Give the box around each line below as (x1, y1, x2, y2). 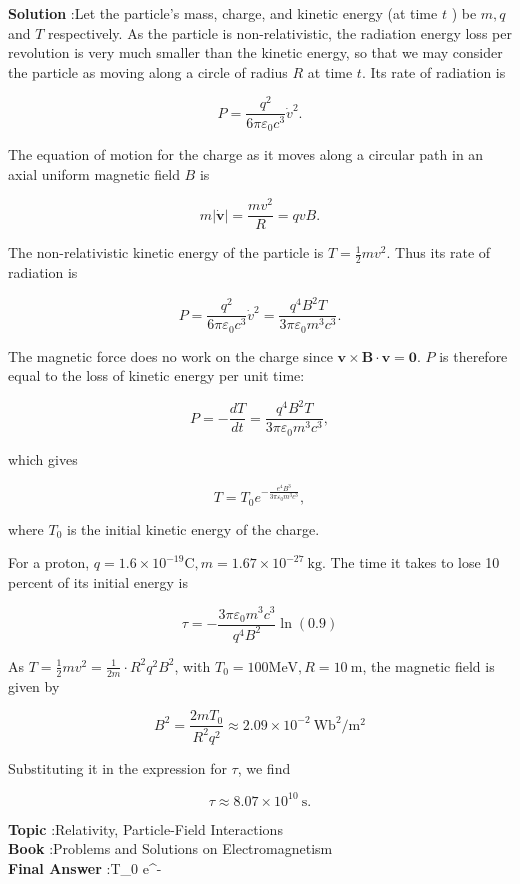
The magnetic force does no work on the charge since (8, 345, 333, 366)
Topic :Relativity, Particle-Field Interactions (8, 818, 283, 839)
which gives (8, 448, 78, 469)
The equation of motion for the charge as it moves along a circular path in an (8, 143, 484, 164)
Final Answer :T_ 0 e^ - (8, 858, 162, 879)
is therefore (439, 345, 508, 366)
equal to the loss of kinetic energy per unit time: (8, 365, 305, 386)
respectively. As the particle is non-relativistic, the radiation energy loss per (48, 22, 512, 43)
